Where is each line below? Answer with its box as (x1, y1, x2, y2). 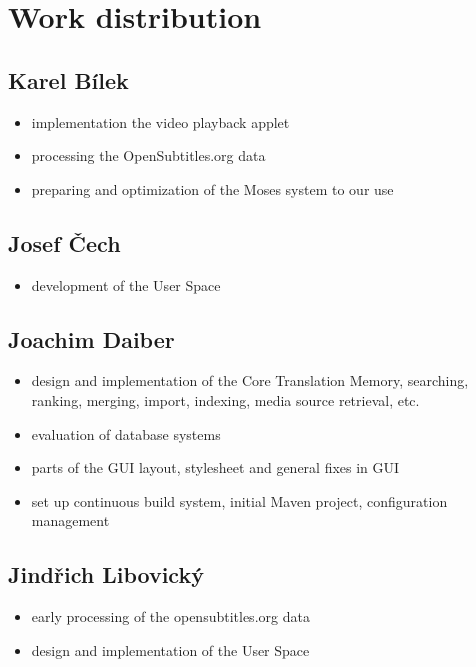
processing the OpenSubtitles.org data (31, 145, 266, 166)
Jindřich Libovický (8, 559, 204, 590)
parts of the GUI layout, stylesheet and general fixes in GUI (31, 457, 400, 478)
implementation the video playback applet (31, 111, 290, 132)
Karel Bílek (8, 64, 129, 95)
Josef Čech (8, 227, 121, 258)
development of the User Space (31, 274, 221, 295)
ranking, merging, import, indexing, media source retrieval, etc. (31, 389, 420, 410)
